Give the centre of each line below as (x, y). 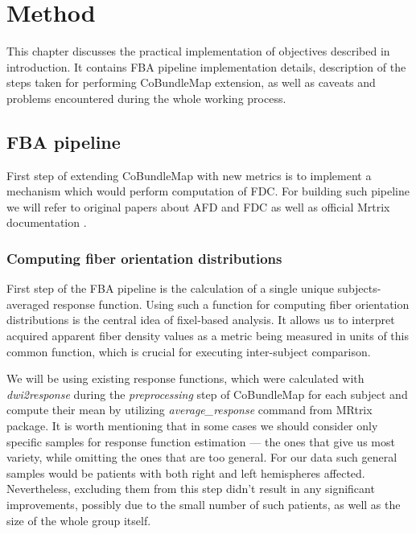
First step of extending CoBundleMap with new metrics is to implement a (189, 175)
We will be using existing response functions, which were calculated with (185, 378)
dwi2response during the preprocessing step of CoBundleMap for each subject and (207, 394)
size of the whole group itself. (79, 520)
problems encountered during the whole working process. (146, 98)
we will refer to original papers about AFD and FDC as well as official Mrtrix (198, 206)
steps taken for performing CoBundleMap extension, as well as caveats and (191, 82)
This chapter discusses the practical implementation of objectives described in (198, 51)
